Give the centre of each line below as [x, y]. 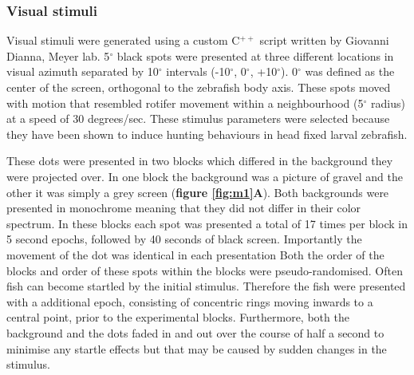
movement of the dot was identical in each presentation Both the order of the [195, 254]
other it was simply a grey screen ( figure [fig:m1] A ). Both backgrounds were [198, 192]
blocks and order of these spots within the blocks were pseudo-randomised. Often [205, 270]
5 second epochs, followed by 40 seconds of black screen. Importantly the [184, 239]
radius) [388, 103]
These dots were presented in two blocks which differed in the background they [200, 161]
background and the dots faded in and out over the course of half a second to [195, 332]
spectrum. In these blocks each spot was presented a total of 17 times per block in [207, 223]
